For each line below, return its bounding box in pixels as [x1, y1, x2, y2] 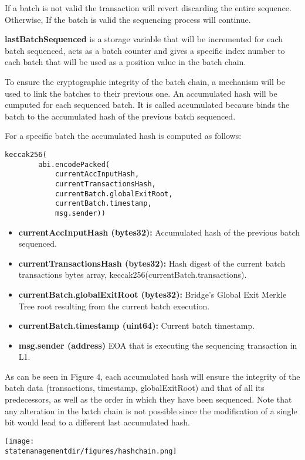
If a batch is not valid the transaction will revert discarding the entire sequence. [5, 2, 292, 13]
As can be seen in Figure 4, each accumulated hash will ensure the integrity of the [5, 370, 300, 382]
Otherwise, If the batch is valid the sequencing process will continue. [5, 13, 251, 25]
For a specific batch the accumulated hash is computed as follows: [5, 130, 242, 142]
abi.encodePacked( [38, 160, 110, 169]
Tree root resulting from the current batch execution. [18, 299, 210, 312]
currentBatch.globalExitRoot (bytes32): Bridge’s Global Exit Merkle [18, 288, 287, 300]
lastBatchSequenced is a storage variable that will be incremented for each [5, 33, 283, 45]
